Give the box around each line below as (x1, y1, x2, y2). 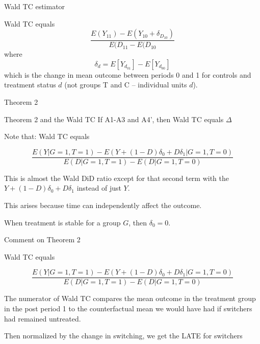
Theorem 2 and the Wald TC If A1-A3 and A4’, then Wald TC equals (4, 113, 224, 124)
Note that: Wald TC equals (4, 131, 90, 142)
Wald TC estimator (4, 1, 65, 11)
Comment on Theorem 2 (4, 234, 81, 245)
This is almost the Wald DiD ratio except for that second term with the (4, 172, 229, 183)
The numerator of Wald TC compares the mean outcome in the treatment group (4, 293, 256, 304)
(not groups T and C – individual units (64, 79, 187, 90)
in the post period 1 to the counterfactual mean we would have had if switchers (4, 303, 252, 314)
